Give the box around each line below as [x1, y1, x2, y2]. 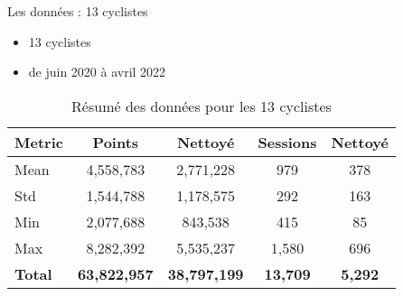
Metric [14, 131, 63, 153]
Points [92, 131, 139, 153]
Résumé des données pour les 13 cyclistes [71, 95, 332, 116]
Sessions [258, 131, 317, 153]
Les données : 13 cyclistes [7, 2, 148, 20]
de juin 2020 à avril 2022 [28, 62, 166, 81]
